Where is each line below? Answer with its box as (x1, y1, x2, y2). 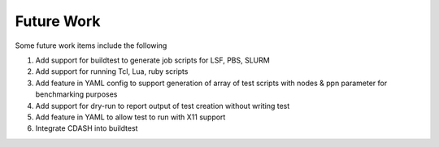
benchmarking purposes (35, 89, 118, 99)
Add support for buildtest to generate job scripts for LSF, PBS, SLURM (35, 55, 270, 65)
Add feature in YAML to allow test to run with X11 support (35, 112, 226, 122)
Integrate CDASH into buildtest (35, 123, 138, 133)
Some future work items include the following (15, 41, 167, 50)
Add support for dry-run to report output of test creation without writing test (35, 101, 290, 110)
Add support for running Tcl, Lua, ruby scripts (35, 67, 189, 76)
